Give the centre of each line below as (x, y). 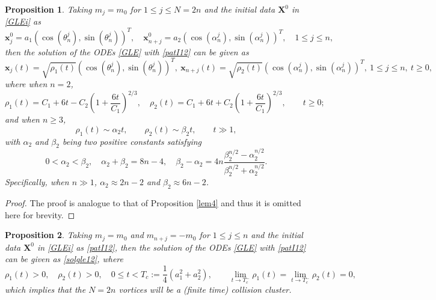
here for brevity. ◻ (40, 214)
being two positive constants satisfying (132, 141)
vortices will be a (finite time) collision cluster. (205, 289)
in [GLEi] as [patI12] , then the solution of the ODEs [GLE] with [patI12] (171, 247)
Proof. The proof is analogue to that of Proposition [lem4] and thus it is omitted (153, 203)
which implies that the (45, 289)
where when (26, 84)
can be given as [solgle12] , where (64, 259)
